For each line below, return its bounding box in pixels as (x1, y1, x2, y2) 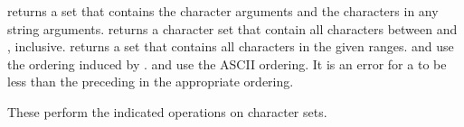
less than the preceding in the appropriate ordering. (7, 72, 294, 91)
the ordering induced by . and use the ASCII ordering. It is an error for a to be (7, 54, 447, 73)
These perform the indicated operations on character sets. (7, 102, 327, 121)
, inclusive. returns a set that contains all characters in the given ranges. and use (7, 37, 454, 56)
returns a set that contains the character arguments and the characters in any (7, 2, 439, 20)
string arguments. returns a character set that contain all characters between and (7, 19, 458, 38)
